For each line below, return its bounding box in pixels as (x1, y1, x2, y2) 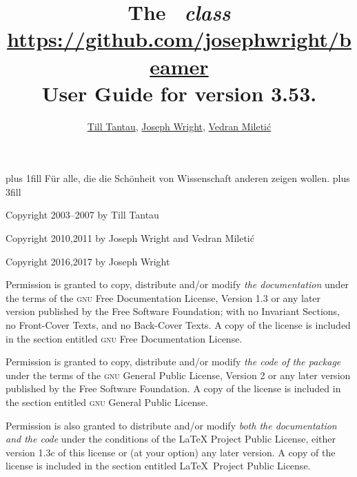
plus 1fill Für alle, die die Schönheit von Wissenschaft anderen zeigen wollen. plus (6, 171, 350, 185)
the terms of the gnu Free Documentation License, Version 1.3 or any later (6, 290, 321, 305)
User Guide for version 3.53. (41, 79, 317, 107)
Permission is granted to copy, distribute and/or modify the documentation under (6, 277, 349, 292)
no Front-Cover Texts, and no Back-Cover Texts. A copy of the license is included (6, 318, 351, 332)
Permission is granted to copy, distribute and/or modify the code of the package (6, 354, 341, 369)
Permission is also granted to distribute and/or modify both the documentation (6, 418, 337, 432)
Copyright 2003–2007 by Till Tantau (6, 207, 159, 222)
